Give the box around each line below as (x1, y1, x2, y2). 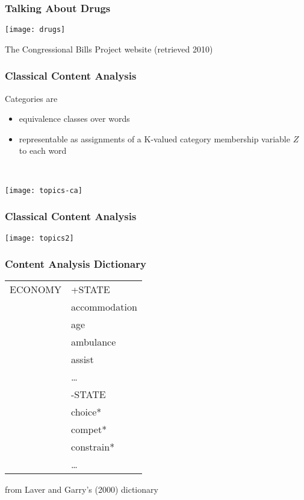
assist (71, 352, 94, 367)
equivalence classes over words (19, 112, 130, 125)
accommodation (71, 300, 137, 314)
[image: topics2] (5, 233, 74, 242)
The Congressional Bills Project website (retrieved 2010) (5, 42, 213, 55)
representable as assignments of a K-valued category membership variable (19, 132, 290, 145)
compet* (71, 422, 107, 437)
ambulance (71, 335, 116, 349)
